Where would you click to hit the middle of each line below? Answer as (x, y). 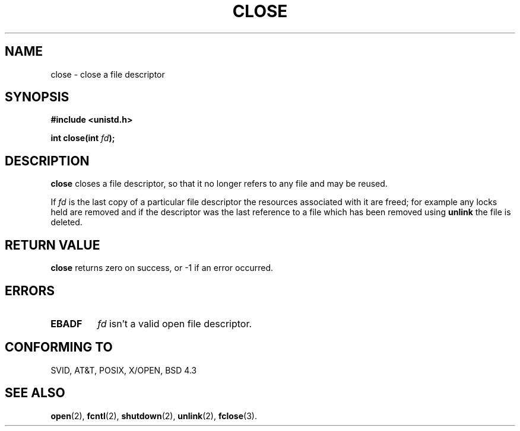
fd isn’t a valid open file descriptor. (175, 323)
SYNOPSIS (37, 97)
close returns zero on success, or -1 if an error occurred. (162, 268)
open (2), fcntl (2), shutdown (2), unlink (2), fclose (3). (154, 416)
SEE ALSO (35, 393)
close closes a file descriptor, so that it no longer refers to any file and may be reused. (219, 184)
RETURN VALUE (53, 245)
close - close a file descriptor (108, 74)
